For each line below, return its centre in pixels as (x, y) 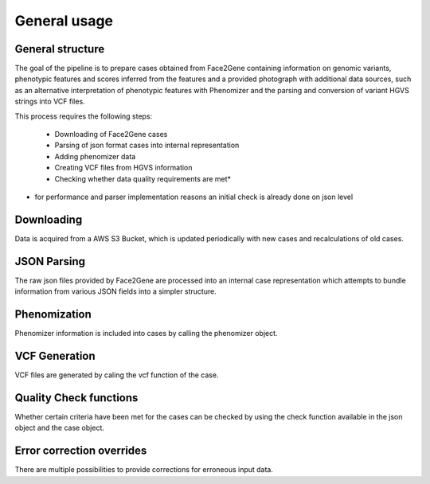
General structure (60, 49)
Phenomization (53, 314)
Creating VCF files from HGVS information (123, 168)
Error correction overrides (81, 451)
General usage (64, 21)
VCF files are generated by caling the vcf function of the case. (117, 375)
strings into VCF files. (50, 101)
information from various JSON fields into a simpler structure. (115, 291)
